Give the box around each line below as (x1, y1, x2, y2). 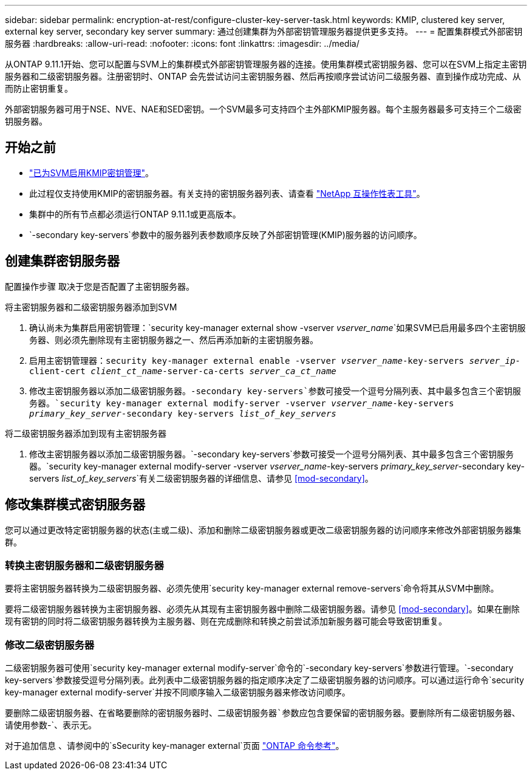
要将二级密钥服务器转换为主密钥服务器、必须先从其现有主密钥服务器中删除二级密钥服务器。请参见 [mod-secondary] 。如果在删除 (5, 604, 520, 615)
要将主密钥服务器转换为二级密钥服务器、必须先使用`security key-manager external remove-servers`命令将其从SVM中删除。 (5, 583, 499, 594)
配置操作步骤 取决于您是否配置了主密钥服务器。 (5, 281, 194, 292)
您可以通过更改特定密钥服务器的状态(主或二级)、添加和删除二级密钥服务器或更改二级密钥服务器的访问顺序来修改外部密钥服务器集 (5, 524, 522, 535)
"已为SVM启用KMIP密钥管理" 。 (29, 167, 154, 178)
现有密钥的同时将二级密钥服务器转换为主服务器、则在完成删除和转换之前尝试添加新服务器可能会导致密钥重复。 (5, 616, 447, 627)
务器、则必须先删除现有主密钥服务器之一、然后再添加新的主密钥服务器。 (29, 334, 318, 345)
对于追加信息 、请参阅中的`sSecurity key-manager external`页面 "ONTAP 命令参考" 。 (5, 740, 344, 751)
